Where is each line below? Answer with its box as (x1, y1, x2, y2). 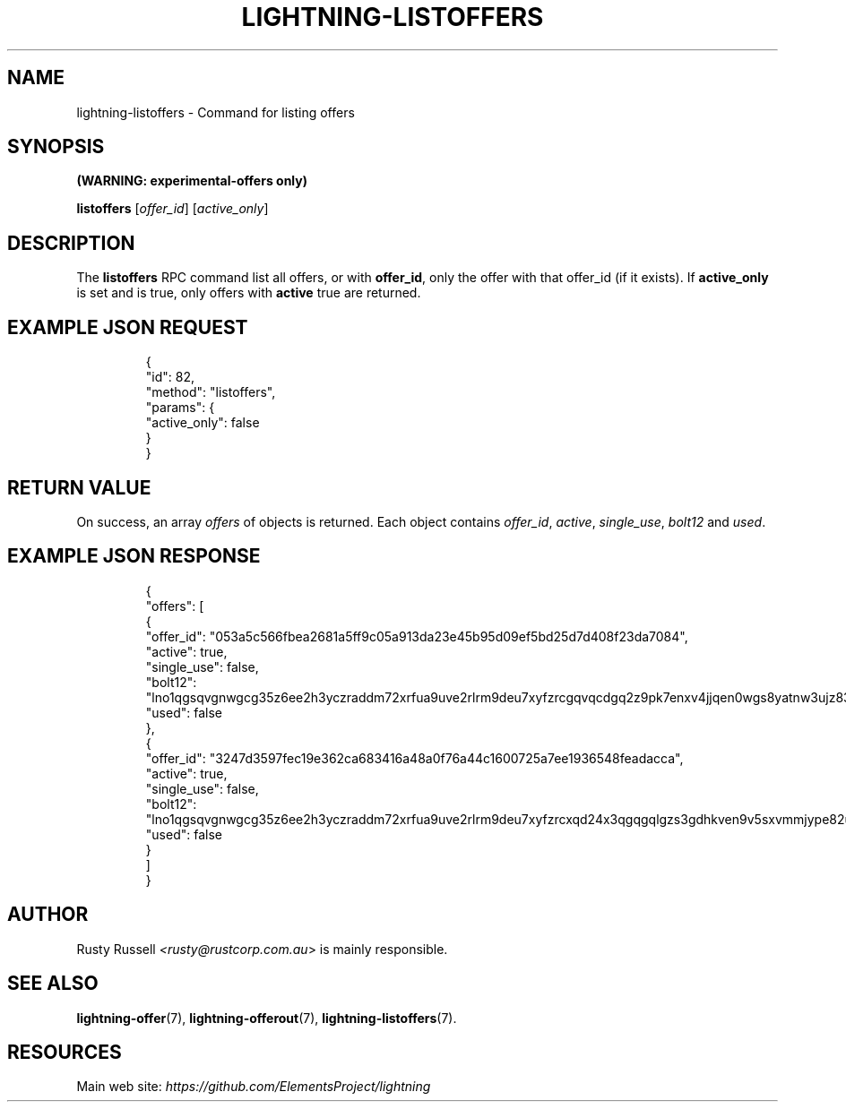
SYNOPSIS (7, 135, 105, 159)
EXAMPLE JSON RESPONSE (7, 545, 261, 568)
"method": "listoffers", (145, 384, 276, 400)
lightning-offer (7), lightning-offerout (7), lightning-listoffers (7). (76, 1010, 457, 1026)
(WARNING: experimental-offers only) (76, 173, 307, 189)
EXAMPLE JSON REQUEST (7, 315, 248, 339)
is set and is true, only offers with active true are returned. (76, 285, 421, 301)
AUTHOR (7, 903, 89, 926)
